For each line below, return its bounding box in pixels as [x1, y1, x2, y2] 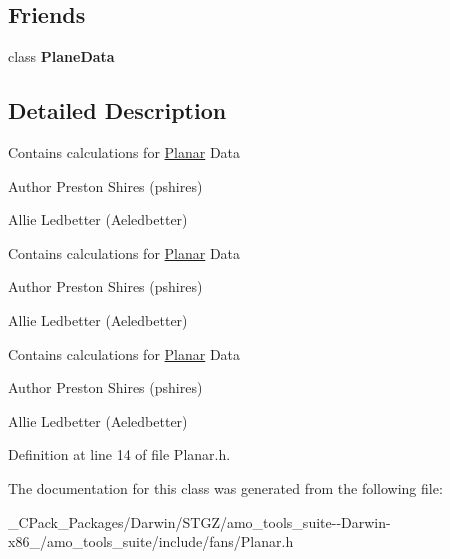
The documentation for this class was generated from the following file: [8, 477, 443, 498]
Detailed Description [8, 95, 227, 126]
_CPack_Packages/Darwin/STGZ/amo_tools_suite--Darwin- [8, 511, 391, 532]
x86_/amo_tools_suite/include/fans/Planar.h [8, 531, 294, 552]
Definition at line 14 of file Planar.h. [8, 444, 231, 465]
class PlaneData [8, 46, 115, 67]
